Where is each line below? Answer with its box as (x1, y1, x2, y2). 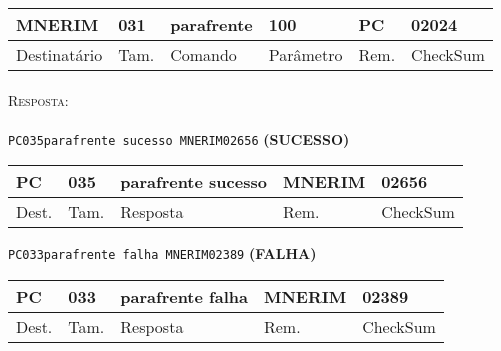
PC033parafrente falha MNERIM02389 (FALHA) (8, 243, 317, 264)
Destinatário (16, 43, 103, 66)
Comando (170, 43, 237, 66)
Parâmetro (268, 43, 343, 66)
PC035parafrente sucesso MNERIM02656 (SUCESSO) (8, 128, 350, 149)
